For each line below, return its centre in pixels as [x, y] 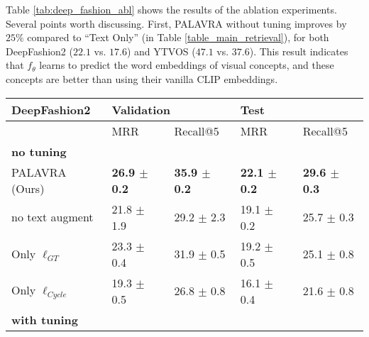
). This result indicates [299, 51]
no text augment [53, 217]
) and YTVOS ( [161, 51]
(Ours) [28, 188]
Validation [141, 109]
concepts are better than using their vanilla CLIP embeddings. [142, 78]
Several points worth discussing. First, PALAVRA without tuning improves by [176, 23]
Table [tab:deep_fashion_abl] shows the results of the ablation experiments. [171, 9]
